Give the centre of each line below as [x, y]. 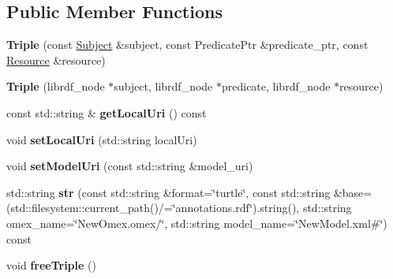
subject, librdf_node [163, 86]
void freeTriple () [51, 265]
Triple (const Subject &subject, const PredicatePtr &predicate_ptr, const [187, 45]
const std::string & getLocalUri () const [107, 112]
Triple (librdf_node [56, 86]
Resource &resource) [56, 60]
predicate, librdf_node [276, 86]
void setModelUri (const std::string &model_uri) [130, 166]
